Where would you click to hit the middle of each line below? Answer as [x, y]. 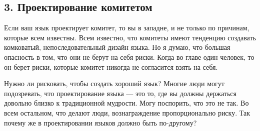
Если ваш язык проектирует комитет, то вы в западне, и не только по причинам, [127, 28]
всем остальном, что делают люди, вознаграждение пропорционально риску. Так [127, 112]
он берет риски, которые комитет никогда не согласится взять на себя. [111, 66]
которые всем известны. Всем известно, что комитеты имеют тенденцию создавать [130, 37]
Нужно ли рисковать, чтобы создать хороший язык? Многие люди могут [114, 83]
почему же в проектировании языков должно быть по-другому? [100, 122]
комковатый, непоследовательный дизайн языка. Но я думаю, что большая [117, 47]
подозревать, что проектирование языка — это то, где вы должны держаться [120, 93]
